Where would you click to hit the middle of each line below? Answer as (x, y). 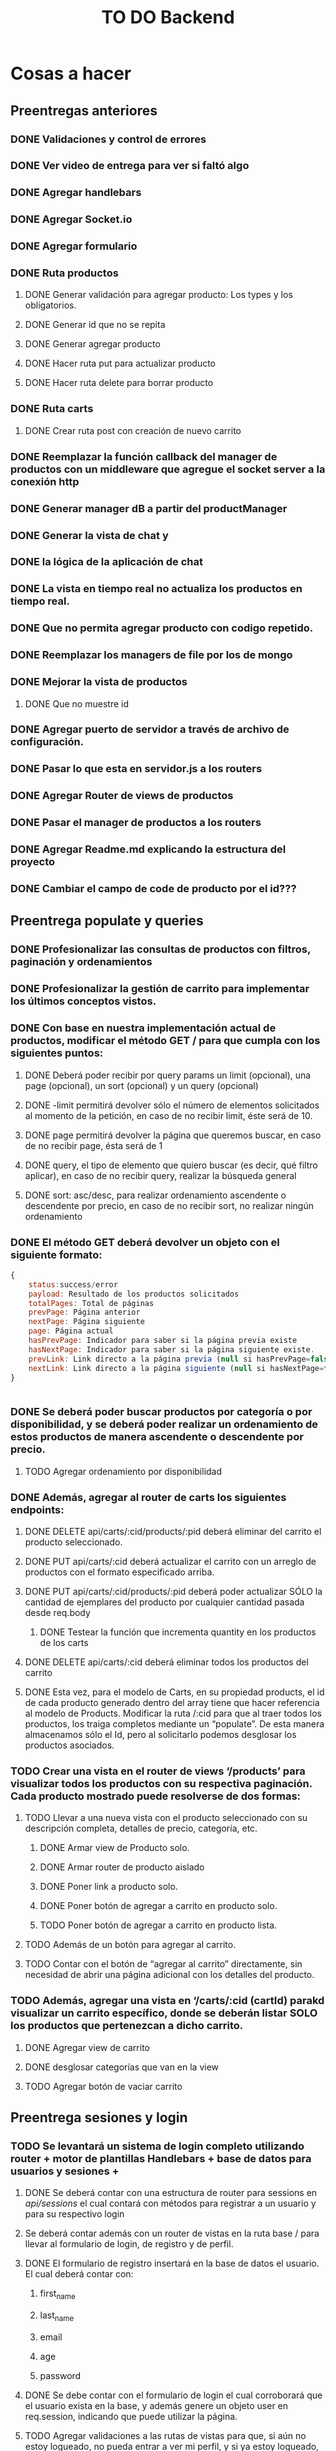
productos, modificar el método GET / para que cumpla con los (165, 1041)
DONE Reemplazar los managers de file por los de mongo (151, 655)
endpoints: (37, 1509)
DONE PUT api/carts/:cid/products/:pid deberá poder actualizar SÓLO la (173, 1591)
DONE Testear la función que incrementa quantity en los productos (178, 1632)
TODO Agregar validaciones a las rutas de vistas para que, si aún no (165, 2435)
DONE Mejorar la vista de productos (99, 682)
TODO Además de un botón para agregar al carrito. (130, 1945)
